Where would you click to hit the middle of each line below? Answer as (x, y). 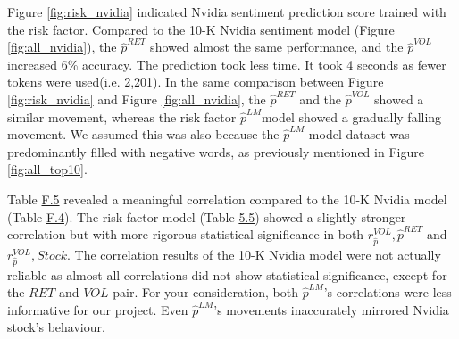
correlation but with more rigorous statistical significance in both (186, 234)
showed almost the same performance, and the (277, 47)
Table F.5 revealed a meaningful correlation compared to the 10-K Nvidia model (227, 198)
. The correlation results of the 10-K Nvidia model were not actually (254, 254)
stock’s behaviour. (56, 327)
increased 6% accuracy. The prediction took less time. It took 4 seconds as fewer (227, 64)
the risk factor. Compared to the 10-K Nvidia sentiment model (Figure (201, 29)
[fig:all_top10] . (47, 169)
